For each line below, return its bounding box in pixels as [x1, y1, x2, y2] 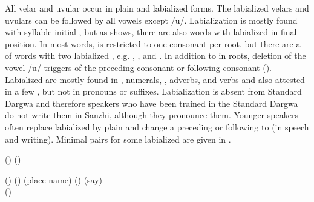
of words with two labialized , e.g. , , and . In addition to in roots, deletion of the [5, 49, 306, 62]
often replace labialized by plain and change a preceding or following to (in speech [5, 120, 309, 133]
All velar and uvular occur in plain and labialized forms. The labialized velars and [5, 2, 309, 14]
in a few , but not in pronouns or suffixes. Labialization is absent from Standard [5, 85, 302, 98]
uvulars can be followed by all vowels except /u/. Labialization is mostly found [5, 13, 298, 26]
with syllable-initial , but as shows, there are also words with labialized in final [5, 25, 297, 38]
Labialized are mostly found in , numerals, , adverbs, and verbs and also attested [5, 73, 305, 86]
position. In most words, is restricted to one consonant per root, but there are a [5, 37, 301, 50]
